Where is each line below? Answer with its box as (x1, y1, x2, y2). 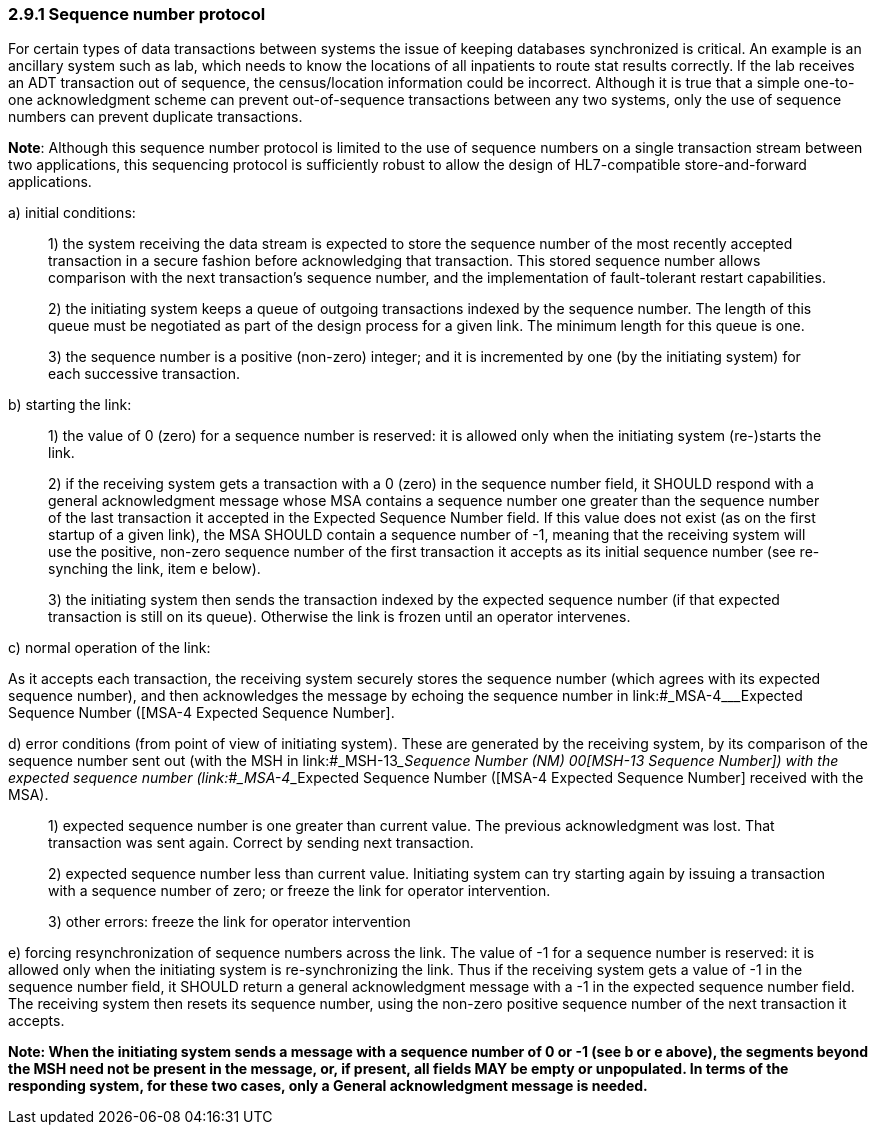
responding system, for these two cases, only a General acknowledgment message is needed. (8, 1077, 648, 1095)
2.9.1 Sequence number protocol (8, 4, 266, 24)
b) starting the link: (8, 396, 132, 414)
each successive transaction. (48, 365, 240, 383)
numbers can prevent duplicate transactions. (8, 108, 303, 126)
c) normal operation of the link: (8, 639, 211, 657)
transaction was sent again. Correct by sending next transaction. (48, 834, 474, 852)
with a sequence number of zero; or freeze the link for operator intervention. (48, 882, 551, 900)
